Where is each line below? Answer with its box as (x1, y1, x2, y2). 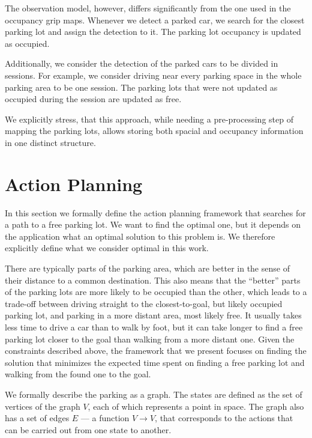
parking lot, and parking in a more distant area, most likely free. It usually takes (5, 309, 302, 321)
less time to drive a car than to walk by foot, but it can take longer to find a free (5, 321, 303, 333)
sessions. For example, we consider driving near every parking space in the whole (5, 68, 302, 81)
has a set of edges (5, 412, 70, 424)
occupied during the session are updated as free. (5, 93, 182, 105)
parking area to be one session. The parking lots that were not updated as (5, 81, 278, 93)
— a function (80, 412, 130, 424)
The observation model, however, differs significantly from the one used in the (5, 2, 291, 14)
